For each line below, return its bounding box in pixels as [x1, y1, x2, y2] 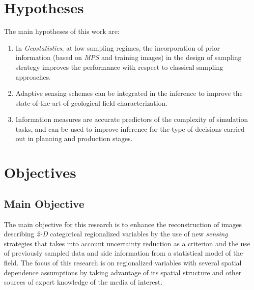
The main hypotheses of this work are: [4, 26, 120, 36]
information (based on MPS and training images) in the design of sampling [15, 52, 242, 62]
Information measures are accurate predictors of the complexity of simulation [15, 114, 248, 124]
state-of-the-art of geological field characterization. [15, 97, 168, 108]
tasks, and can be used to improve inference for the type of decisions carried [15, 123, 245, 134]
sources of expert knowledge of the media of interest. [4, 277, 163, 287]
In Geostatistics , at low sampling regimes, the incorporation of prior [15, 42, 220, 53]
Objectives [4, 162, 76, 182]
